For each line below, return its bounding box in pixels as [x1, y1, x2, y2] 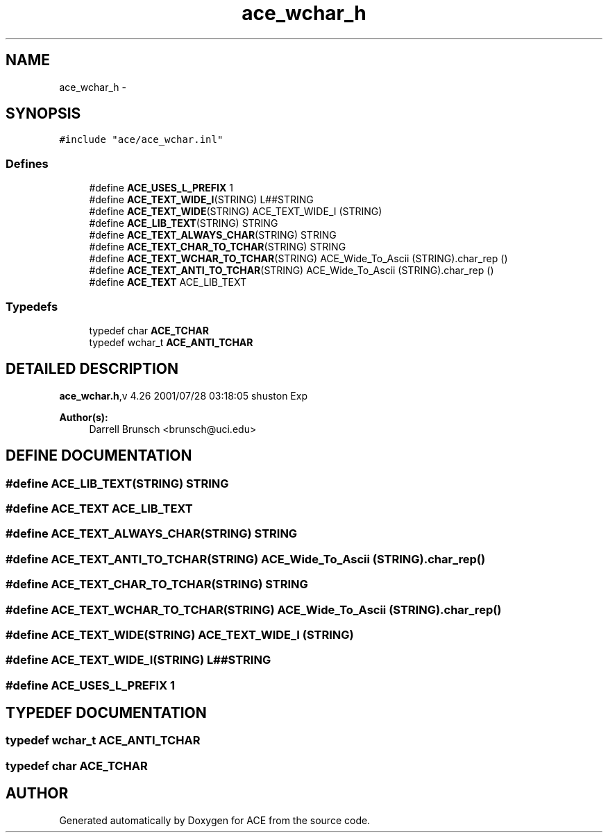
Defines [6, 156, 49, 171]
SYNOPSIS [6, 105, 81, 123]
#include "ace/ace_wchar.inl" [59, 134, 223, 146]
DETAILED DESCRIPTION [6, 360, 179, 378]
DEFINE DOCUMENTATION [6, 447, 192, 465]
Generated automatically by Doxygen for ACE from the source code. [59, 814, 371, 826]
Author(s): [59, 411, 108, 423]
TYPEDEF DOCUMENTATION [6, 704, 207, 722]
